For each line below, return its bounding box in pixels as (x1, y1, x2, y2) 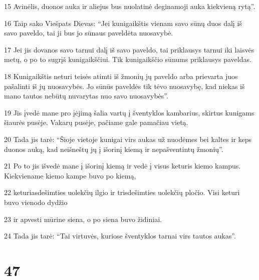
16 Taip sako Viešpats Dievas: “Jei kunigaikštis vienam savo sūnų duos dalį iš (4, 17, 242, 28)
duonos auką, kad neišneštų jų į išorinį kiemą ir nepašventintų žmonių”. (4, 143, 223, 154)
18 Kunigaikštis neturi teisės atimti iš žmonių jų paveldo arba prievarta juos (4, 70, 238, 81)
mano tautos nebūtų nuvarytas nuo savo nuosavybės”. (4, 90, 168, 101)
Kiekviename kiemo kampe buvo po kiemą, (4, 170, 136, 180)
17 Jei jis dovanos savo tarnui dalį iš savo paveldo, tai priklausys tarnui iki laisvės (4, 44, 254, 54)
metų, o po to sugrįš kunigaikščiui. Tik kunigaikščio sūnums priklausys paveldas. (4, 54, 251, 64)
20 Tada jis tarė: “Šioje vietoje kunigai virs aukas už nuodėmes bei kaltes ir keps (4, 133, 252, 144)
